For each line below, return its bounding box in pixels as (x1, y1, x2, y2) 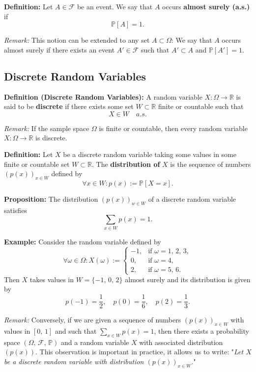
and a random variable (61, 337, 129, 347)
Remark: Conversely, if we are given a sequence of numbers (4, 315, 181, 325)
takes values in (29, 274, 74, 284)
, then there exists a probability (154, 325, 249, 336)
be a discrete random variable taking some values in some (63, 149, 237, 159)
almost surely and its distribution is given (125, 274, 251, 284)
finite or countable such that (158, 101, 244, 111)
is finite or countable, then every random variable (99, 123, 248, 133)
